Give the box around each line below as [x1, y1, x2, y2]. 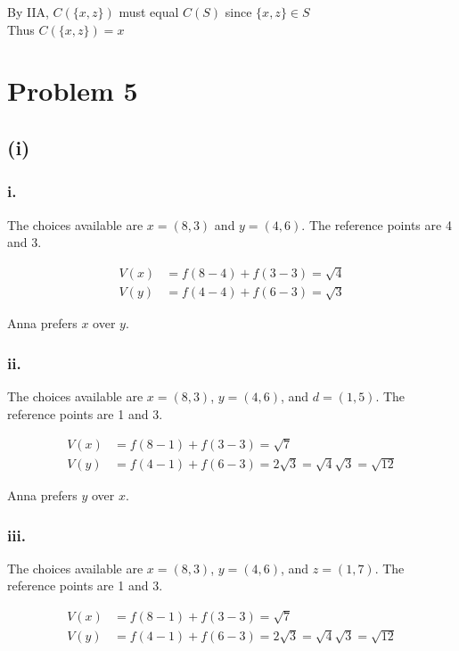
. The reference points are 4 [301, 215, 452, 234]
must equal [119, 3, 179, 21]
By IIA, [7, 3, 49, 21]
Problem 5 [7, 72, 138, 109]
